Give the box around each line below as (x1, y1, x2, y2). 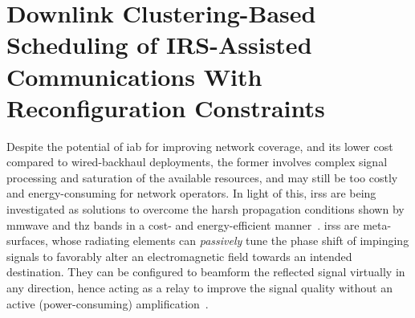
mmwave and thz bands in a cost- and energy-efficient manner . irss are (6, 216, 360, 233)
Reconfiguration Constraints (6, 91, 325, 124)
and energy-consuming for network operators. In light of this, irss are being (6, 185, 376, 202)
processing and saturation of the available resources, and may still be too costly (6, 169, 398, 185)
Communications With (6, 59, 262, 92)
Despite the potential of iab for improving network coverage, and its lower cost (6, 137, 393, 154)
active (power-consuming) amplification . (6, 295, 209, 312)
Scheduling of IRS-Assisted (6, 28, 312, 61)
